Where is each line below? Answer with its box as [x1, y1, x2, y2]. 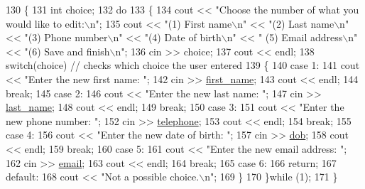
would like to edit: [6, 16, 85, 31]
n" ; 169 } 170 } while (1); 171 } [205, 169, 338, 184]
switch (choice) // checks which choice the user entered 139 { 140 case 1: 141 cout [6, 58, 360, 72]
